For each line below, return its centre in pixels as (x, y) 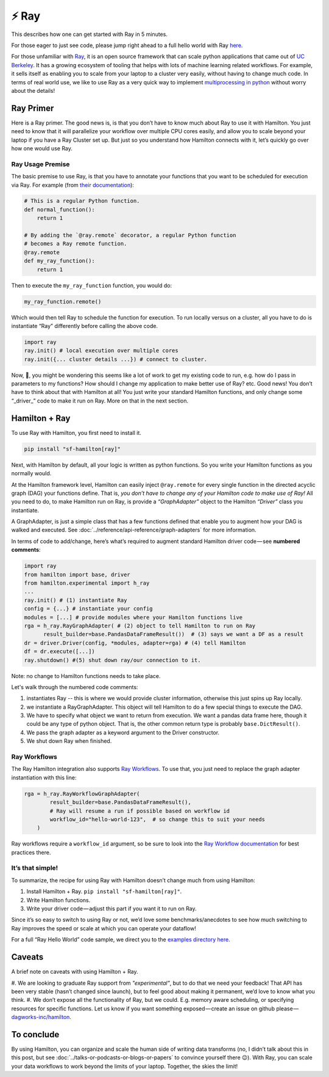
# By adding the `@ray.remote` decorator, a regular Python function (130, 235)
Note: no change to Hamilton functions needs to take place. (86, 676)
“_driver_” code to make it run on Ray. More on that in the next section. (100, 401)
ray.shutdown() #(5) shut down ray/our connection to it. (112, 660)
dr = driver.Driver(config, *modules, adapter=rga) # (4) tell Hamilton (135, 643)
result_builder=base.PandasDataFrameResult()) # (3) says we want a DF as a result (174, 634)
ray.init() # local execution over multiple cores (101, 351)
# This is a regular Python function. (82, 201)
